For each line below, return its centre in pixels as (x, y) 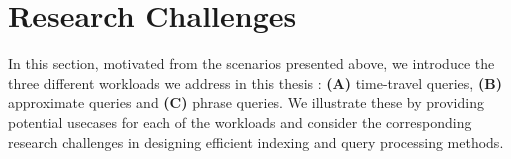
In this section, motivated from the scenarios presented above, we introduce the (251, 63)
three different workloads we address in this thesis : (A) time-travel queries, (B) (255, 82)
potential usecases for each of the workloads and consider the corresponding (240, 121)
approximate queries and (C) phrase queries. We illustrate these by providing (246, 102)
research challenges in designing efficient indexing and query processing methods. (256, 141)
